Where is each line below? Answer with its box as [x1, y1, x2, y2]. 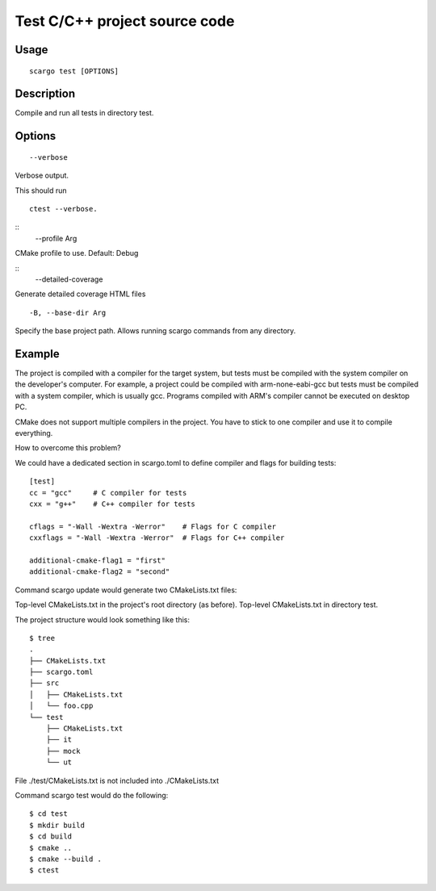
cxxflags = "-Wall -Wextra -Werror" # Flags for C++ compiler [29, 533, 285, 542]
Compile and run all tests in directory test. [15, 108, 154, 118]
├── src [29, 679, 60, 688]
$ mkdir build [29, 820, 85, 830]
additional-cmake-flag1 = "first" [29, 555, 166, 565]
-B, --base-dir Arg [29, 307, 107, 317]
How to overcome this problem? [15, 443, 121, 453]
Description [15, 87, 76, 101]
